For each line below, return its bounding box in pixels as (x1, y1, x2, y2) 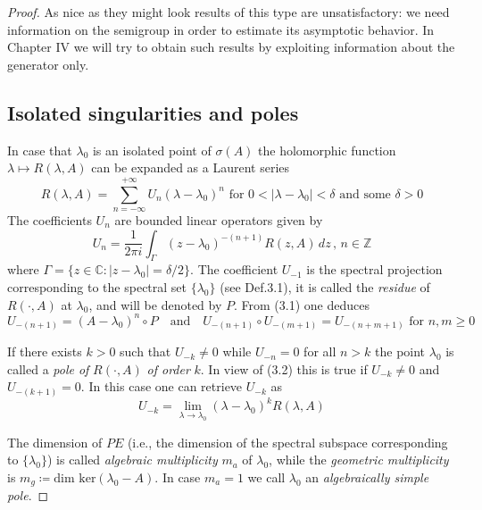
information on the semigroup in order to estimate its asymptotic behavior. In (7, 20, 435, 38)
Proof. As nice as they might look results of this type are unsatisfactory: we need (7, 3, 450, 21)
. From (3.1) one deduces (234, 295, 370, 314)
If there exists (7, 342, 82, 361)
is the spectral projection (306, 260, 443, 279)
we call (247, 467, 286, 486)
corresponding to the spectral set (7, 277, 187, 296)
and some (339, 188, 391, 201)
